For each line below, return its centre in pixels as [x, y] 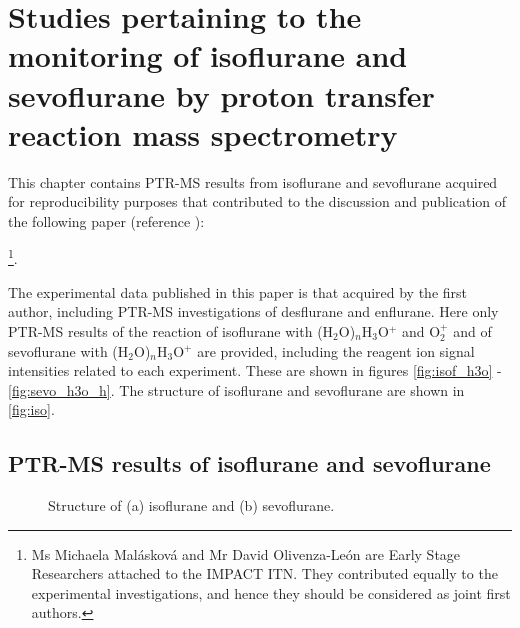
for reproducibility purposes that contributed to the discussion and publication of [257, 201]
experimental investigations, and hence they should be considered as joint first [271, 592]
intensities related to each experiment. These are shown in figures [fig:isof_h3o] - [255, 370]
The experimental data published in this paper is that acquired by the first [238, 291]
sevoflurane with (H [68, 350]
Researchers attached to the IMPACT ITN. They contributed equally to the [264, 573]
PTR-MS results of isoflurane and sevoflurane [249, 463]
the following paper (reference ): [106, 220]
